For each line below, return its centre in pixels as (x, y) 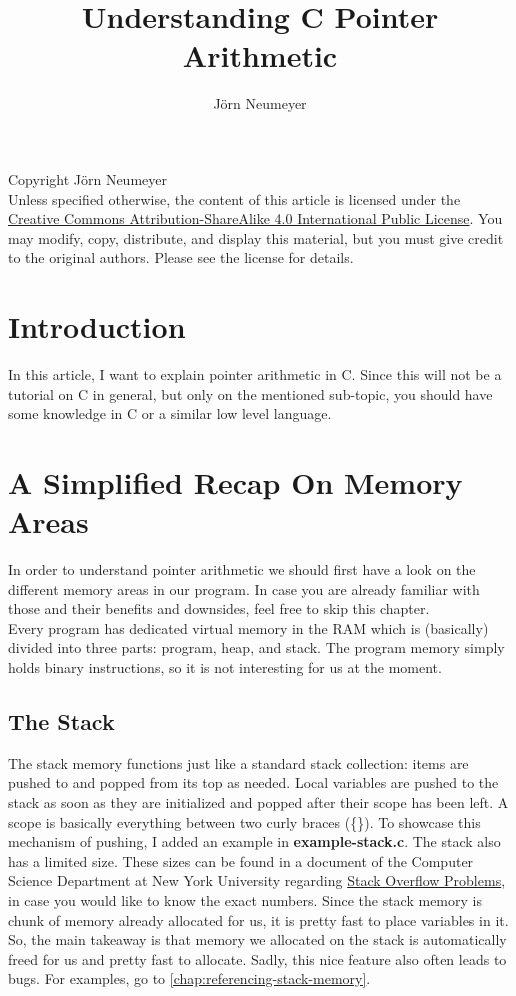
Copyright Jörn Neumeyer (87, 178)
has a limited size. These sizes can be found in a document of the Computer (241, 860)
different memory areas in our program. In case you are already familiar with (244, 588)
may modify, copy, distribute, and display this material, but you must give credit (256, 237)
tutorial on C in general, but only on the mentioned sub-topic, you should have (250, 393)
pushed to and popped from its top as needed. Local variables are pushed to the (253, 782)
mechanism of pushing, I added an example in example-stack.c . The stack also (254, 841)
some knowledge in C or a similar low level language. (170, 413)
